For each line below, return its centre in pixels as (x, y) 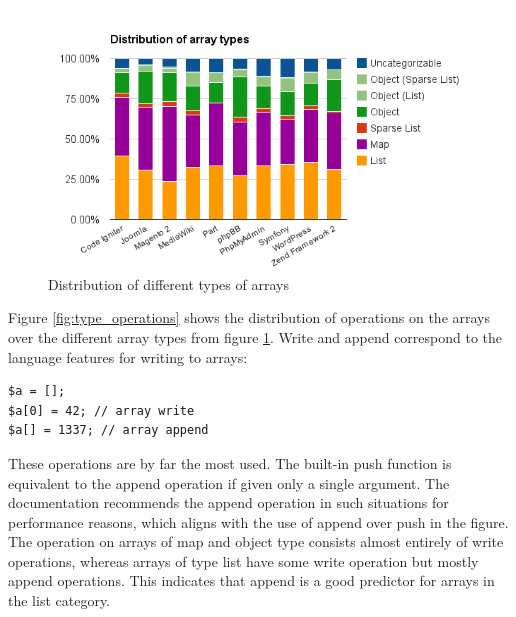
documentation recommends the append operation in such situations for (228, 502)
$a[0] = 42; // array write (101, 410)
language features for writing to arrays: (128, 356)
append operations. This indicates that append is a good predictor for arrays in (251, 580)
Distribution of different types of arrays (168, 283)
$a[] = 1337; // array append (108, 430)
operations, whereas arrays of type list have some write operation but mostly (243, 560)
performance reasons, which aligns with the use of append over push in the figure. (258, 521)
